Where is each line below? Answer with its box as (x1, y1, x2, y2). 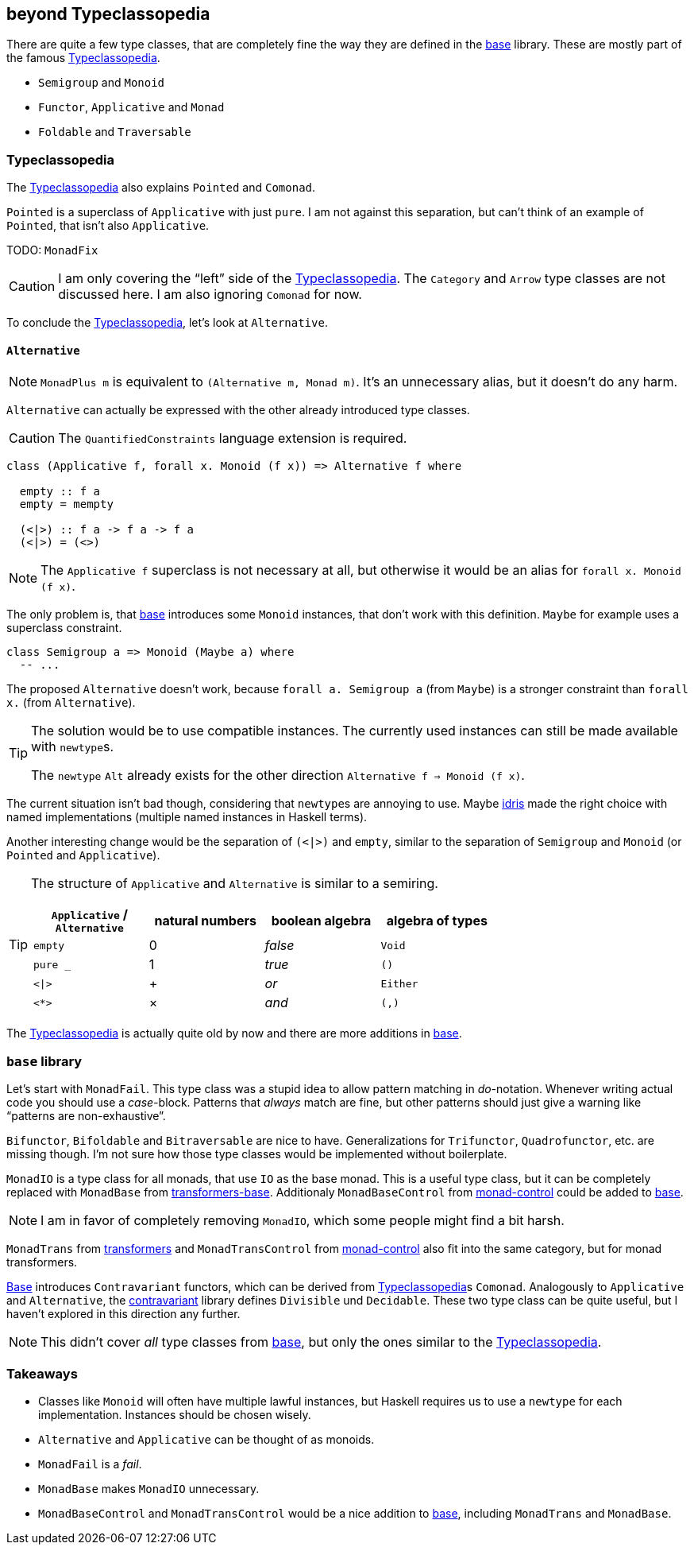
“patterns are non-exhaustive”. (6, 1109, 166, 1123)
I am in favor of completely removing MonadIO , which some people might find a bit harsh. (40, 1212, 565, 1229)
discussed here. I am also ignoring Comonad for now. (58, 286, 362, 303)
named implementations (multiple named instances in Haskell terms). (6, 810, 368, 824)
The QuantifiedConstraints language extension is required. (58, 430, 407, 447)
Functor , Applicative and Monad (38, 100, 225, 114)
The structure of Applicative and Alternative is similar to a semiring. (31, 875, 438, 892)
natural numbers (154, 912, 256, 929)
